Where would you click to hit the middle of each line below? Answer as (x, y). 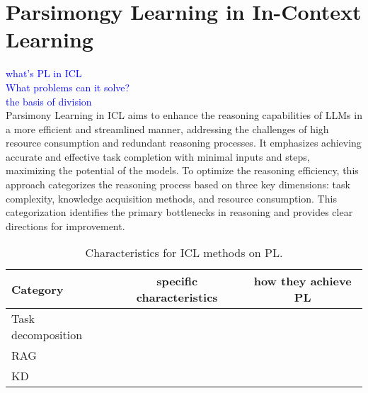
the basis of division (49, 101)
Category (38, 289)
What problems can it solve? (68, 87)
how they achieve (303, 281)
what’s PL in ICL (44, 73)
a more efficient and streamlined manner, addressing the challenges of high (167, 129)
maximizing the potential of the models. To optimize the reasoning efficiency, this (182, 170)
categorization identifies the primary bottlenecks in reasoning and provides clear (179, 212)
